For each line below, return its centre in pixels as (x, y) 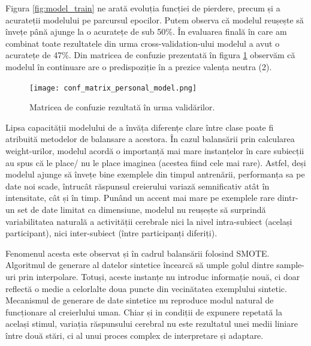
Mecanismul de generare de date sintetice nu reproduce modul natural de (140, 300)
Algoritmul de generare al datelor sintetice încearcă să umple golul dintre (140, 265)
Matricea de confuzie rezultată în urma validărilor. (122, 107)
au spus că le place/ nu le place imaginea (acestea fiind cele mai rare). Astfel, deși (156, 162)
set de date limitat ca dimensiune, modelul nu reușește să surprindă (142, 209)
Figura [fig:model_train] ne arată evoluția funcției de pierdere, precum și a (143, 8)
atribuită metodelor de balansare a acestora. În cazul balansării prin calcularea (150, 139)
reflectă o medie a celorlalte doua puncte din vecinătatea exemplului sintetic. (146, 288)
